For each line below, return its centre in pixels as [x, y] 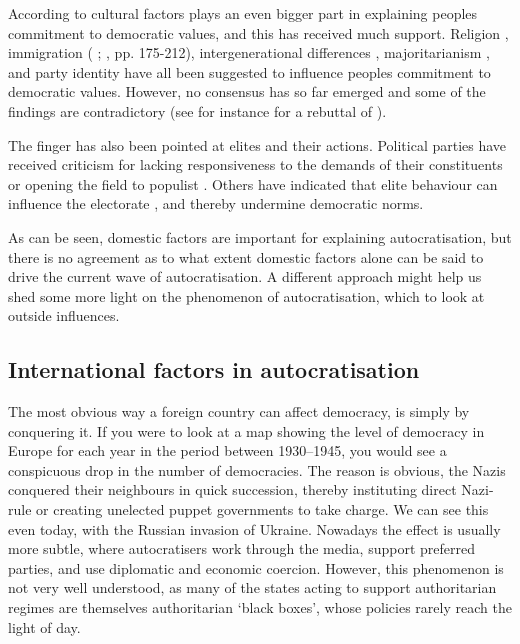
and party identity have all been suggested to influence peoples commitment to [249, 71]
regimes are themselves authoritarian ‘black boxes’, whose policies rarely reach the [260, 607]
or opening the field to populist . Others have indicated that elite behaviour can [253, 183]
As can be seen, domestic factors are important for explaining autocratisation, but [260, 236]
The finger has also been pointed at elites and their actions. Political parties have [257, 144]
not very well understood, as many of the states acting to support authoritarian [252, 587]
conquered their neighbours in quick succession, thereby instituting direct [232, 489]
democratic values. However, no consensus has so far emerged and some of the [247, 91]
